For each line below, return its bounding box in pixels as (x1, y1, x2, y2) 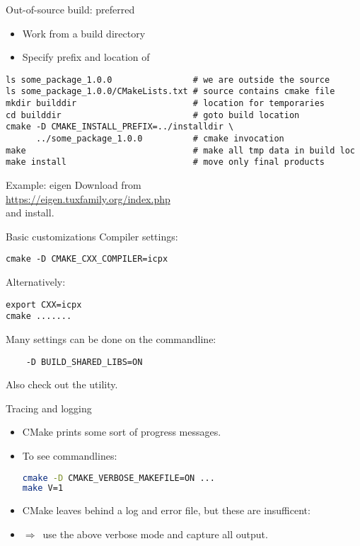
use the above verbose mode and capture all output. (42, 526, 268, 541)
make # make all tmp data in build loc (6, 145, 355, 156)
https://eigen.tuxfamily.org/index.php (6, 191, 170, 206)
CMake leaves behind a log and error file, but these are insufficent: (22, 503, 310, 518)
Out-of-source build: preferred (6, 2, 135, 16)
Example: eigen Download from (6, 178, 141, 192)
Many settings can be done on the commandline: (6, 331, 216, 346)
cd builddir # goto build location (6, 110, 300, 120)
